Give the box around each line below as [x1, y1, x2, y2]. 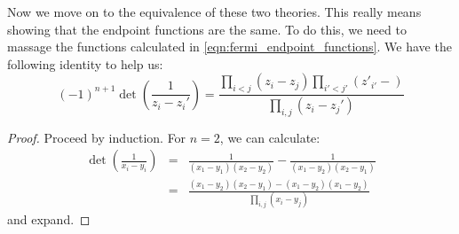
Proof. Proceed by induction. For [7, 128, 186, 146]
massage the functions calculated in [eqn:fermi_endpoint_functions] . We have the [7, 37, 452, 56]
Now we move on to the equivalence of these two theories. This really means [7, 3, 422, 20]
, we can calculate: [219, 128, 321, 146]
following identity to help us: [7, 54, 163, 73]
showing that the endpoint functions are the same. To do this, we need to [7, 19, 407, 38]
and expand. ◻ [7, 210, 91, 229]
